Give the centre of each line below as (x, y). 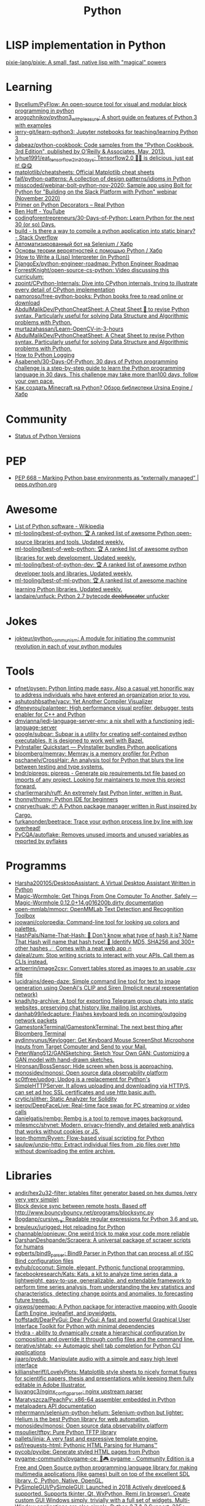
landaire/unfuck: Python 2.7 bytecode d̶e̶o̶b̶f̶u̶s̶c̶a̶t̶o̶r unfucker (92, 596)
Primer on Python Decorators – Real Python (70, 205)
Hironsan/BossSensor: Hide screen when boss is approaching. (94, 1066)
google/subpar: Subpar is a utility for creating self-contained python (101, 734)
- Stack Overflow (36, 238)
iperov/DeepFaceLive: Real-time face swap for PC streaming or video (102, 1105)
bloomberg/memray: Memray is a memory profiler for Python (92, 753)
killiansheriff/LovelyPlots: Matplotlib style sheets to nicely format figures (106, 1372)
